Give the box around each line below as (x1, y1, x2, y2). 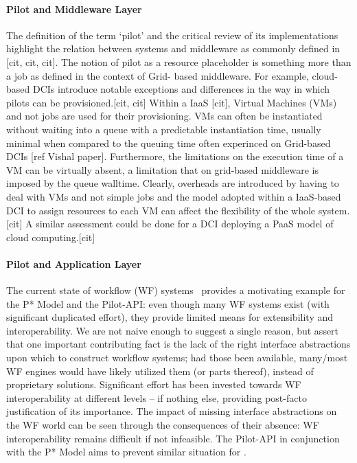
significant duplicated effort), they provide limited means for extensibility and (6, 310, 333, 324)
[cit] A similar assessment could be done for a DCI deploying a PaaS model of (6, 216, 334, 231)
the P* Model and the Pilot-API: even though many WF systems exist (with (6, 296, 330, 310)
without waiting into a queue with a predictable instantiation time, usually (6, 122, 321, 136)
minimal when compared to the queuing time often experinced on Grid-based (6, 135, 331, 150)
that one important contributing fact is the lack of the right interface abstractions (6, 337, 351, 351)
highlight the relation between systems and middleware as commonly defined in (6, 41, 341, 56)
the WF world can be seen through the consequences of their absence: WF (6, 418, 319, 432)
